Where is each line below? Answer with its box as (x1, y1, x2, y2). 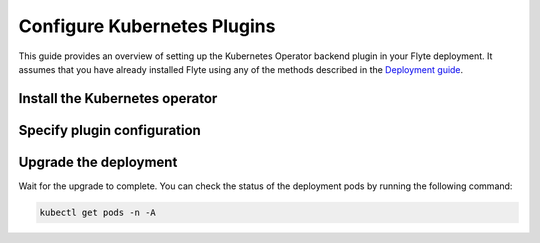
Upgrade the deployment (18, 153, 178, 170)
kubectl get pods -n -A (39, 206, 157, 218)
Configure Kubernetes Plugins (18, 15, 276, 37)
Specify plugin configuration (18, 121, 202, 139)
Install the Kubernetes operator (18, 90, 218, 107)
